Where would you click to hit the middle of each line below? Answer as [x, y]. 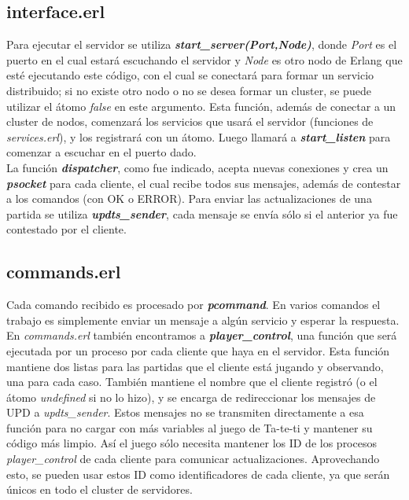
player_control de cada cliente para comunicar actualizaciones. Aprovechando [193, 459]
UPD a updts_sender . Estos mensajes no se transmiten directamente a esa [185, 412]
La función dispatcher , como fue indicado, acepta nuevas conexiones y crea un [197, 167]
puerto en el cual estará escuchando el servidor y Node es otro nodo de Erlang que [204, 59]
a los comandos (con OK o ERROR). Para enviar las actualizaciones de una [189, 199]
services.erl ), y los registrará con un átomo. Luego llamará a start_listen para [199, 136]
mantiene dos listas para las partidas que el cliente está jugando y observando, [195, 366]
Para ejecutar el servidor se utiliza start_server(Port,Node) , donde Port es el [202, 44]
